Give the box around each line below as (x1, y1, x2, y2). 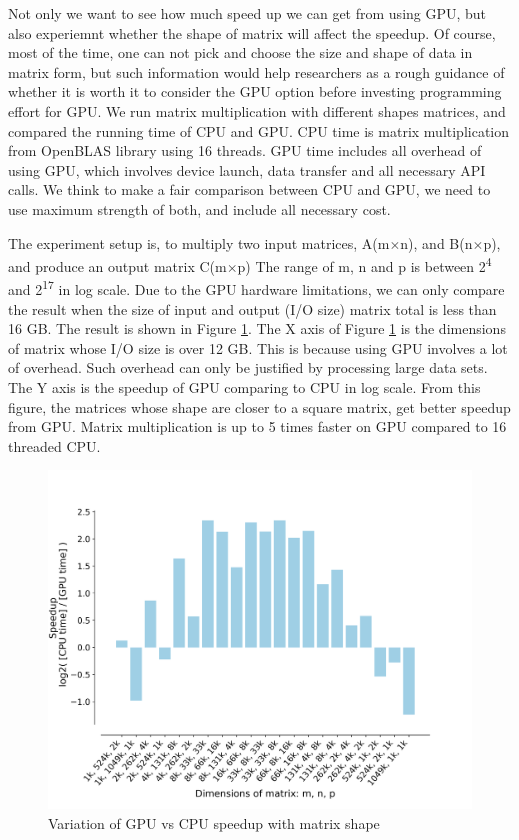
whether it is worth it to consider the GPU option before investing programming (8, 81, 502, 102)
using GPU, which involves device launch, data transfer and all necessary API (8, 159, 486, 180)
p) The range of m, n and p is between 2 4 (237, 253, 492, 276)
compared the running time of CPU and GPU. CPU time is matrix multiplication (8, 120, 510, 141)
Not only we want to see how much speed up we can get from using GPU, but (8, 3, 487, 23)
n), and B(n (400, 232, 473, 253)
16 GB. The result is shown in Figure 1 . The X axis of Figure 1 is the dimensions (8, 318, 506, 339)
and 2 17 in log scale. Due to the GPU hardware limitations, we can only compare (8, 276, 505, 300)
